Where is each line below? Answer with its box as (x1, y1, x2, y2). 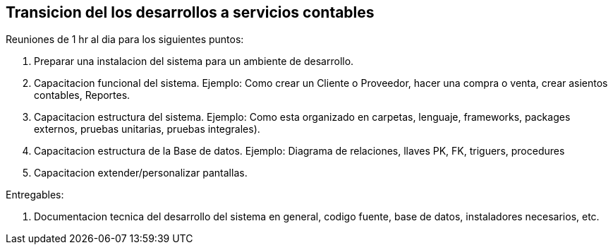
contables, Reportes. (34, 89, 131, 102)
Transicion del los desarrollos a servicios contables (6, 4, 375, 21)
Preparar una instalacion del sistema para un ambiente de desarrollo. (34, 55, 354, 68)
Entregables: (6, 189, 64, 201)
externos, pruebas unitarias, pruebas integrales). (34, 123, 260, 136)
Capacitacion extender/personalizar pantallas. (34, 167, 248, 179)
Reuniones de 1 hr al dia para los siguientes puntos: (6, 33, 244, 46)
